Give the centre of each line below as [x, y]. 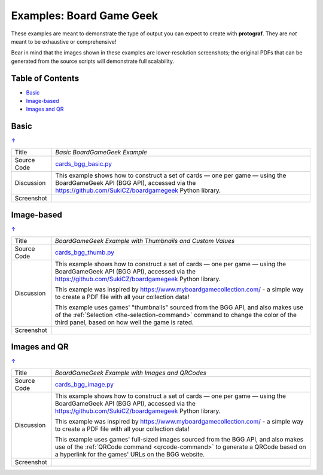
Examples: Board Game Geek [85, 16]
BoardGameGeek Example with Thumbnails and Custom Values [145, 240]
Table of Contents [45, 78]
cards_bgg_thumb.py [85, 252]
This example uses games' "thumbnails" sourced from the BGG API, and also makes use [179, 307]
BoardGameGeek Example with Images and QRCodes [130, 373]
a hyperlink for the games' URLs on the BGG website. [130, 454]
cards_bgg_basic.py [83, 163]
